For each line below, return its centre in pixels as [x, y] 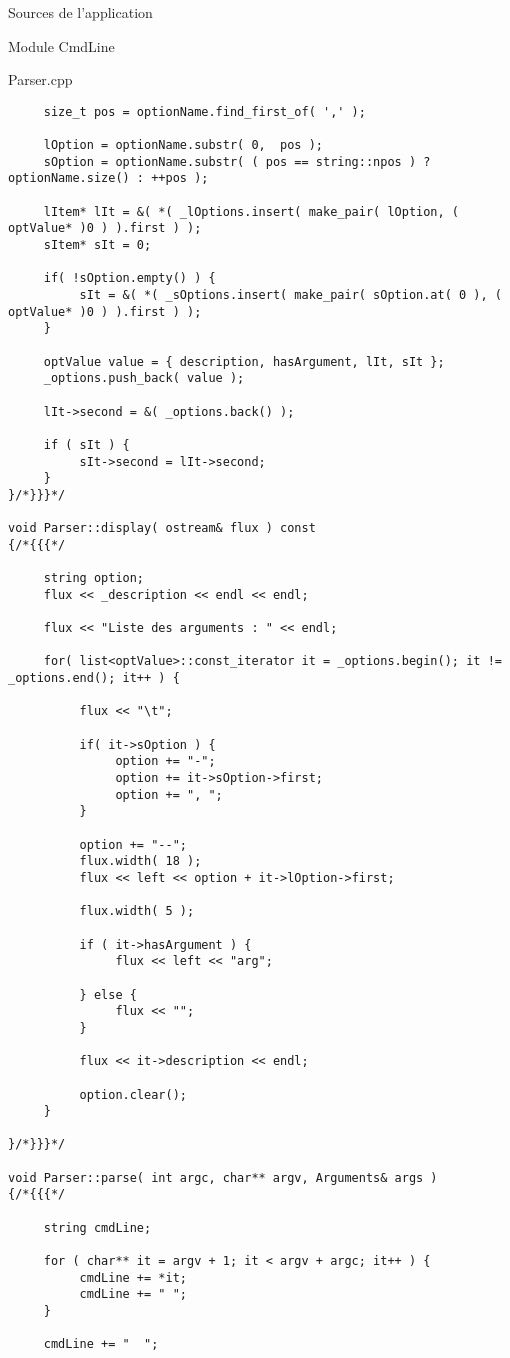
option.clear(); [133, 1094]
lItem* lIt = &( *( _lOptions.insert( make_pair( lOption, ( [251, 211]
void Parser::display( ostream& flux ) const [162, 528]
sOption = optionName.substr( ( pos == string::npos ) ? [237, 161]
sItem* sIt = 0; [97, 245]
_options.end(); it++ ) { [94, 678]
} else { [108, 994]
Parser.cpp [40, 79]
